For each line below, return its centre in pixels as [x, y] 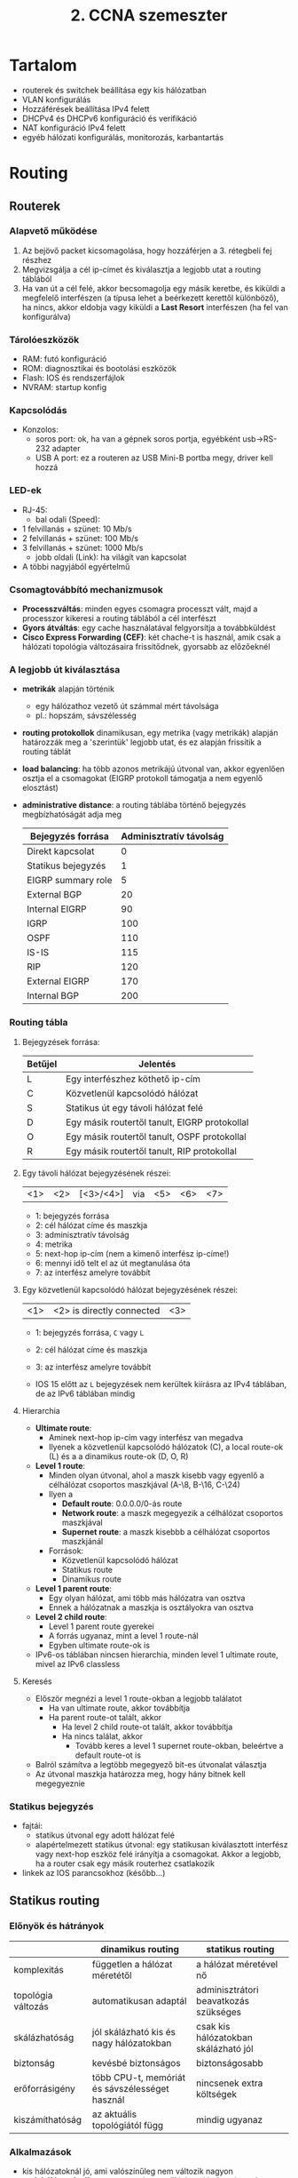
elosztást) [40, 788]
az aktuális [114, 2114]
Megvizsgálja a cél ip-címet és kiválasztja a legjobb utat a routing [141, 269]
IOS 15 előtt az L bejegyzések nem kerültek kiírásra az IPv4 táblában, [161, 1384]
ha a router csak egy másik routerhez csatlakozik [125, 1863]
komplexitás [39, 1969]
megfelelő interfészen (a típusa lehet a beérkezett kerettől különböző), [150, 298]
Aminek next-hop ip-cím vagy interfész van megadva [146, 1437]
